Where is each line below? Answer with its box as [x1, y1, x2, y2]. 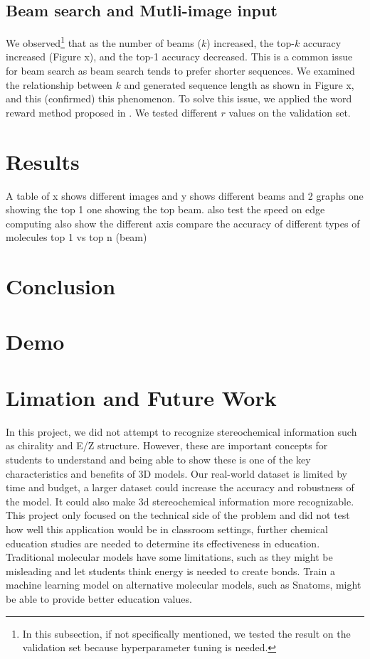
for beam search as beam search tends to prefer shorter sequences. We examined [6, 63, 355, 78]
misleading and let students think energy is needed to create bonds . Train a [6, 563, 335, 578]
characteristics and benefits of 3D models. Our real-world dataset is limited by [6, 466, 347, 481]
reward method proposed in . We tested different [6, 105, 218, 119]
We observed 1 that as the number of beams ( [6, 33, 201, 50]
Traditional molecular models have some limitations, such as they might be [6, 550, 333, 564]
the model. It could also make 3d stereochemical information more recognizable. [6, 493, 354, 508]
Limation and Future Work [6, 382, 277, 412]
